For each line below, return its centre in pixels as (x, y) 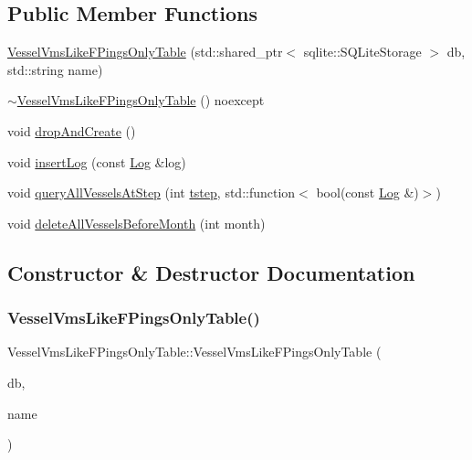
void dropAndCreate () (72, 130)
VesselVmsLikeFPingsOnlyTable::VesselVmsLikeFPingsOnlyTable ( (194, 352)
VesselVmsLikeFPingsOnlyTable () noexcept (141, 100)
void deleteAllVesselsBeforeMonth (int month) (136, 223)
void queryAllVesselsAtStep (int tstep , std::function (152, 193)
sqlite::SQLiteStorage (362, 52)
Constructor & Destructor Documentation (211, 272)
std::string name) (55, 69)
